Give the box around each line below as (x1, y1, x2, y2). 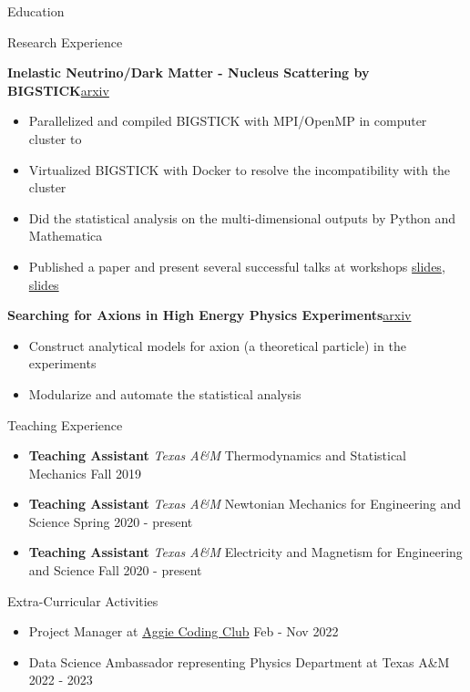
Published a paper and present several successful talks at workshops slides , (28, 256, 445, 275)
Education (7, 2, 65, 20)
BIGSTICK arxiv (7, 80, 109, 99)
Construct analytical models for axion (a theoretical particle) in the (28, 336, 406, 355)
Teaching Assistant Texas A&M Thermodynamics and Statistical (28, 446, 407, 465)
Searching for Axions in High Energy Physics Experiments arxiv (7, 305, 412, 325)
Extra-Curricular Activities (7, 591, 158, 610)
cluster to (28, 129, 82, 148)
